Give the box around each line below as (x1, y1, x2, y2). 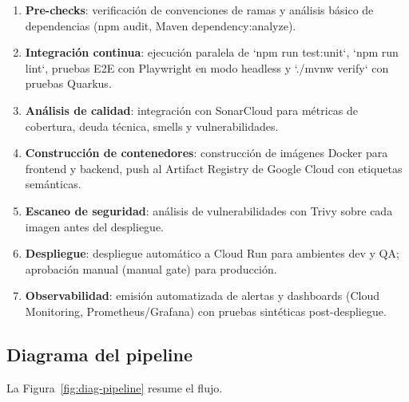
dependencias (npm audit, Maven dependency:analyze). (25, 17, 296, 33)
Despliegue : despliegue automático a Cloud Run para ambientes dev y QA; (25, 245, 399, 262)
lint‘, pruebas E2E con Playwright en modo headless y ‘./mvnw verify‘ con (25, 59, 389, 76)
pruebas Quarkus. (25, 75, 112, 92)
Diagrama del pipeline (6, 341, 193, 366)
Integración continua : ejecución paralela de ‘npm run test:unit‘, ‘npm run (25, 44, 399, 61)
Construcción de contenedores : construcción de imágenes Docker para (25, 144, 388, 161)
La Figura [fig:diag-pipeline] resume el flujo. (6, 379, 223, 396)
